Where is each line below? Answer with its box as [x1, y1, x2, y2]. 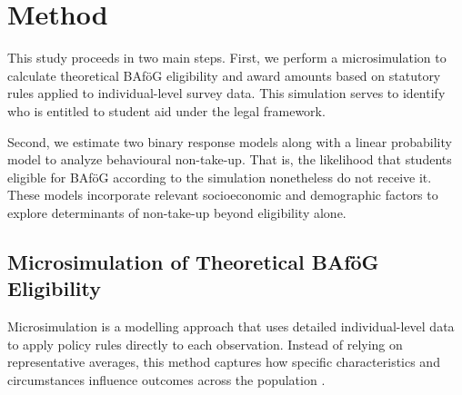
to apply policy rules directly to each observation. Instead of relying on [7, 334, 403, 353]
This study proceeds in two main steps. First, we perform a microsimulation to [7, 48, 447, 67]
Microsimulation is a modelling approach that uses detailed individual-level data [7, 317, 455, 336]
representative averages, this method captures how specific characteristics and [7, 352, 440, 371]
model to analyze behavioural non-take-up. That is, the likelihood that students [7, 150, 452, 169]
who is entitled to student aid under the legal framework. [7, 101, 326, 120]
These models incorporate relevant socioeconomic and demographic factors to [7, 185, 438, 204]
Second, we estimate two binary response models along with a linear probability [7, 132, 452, 151]
